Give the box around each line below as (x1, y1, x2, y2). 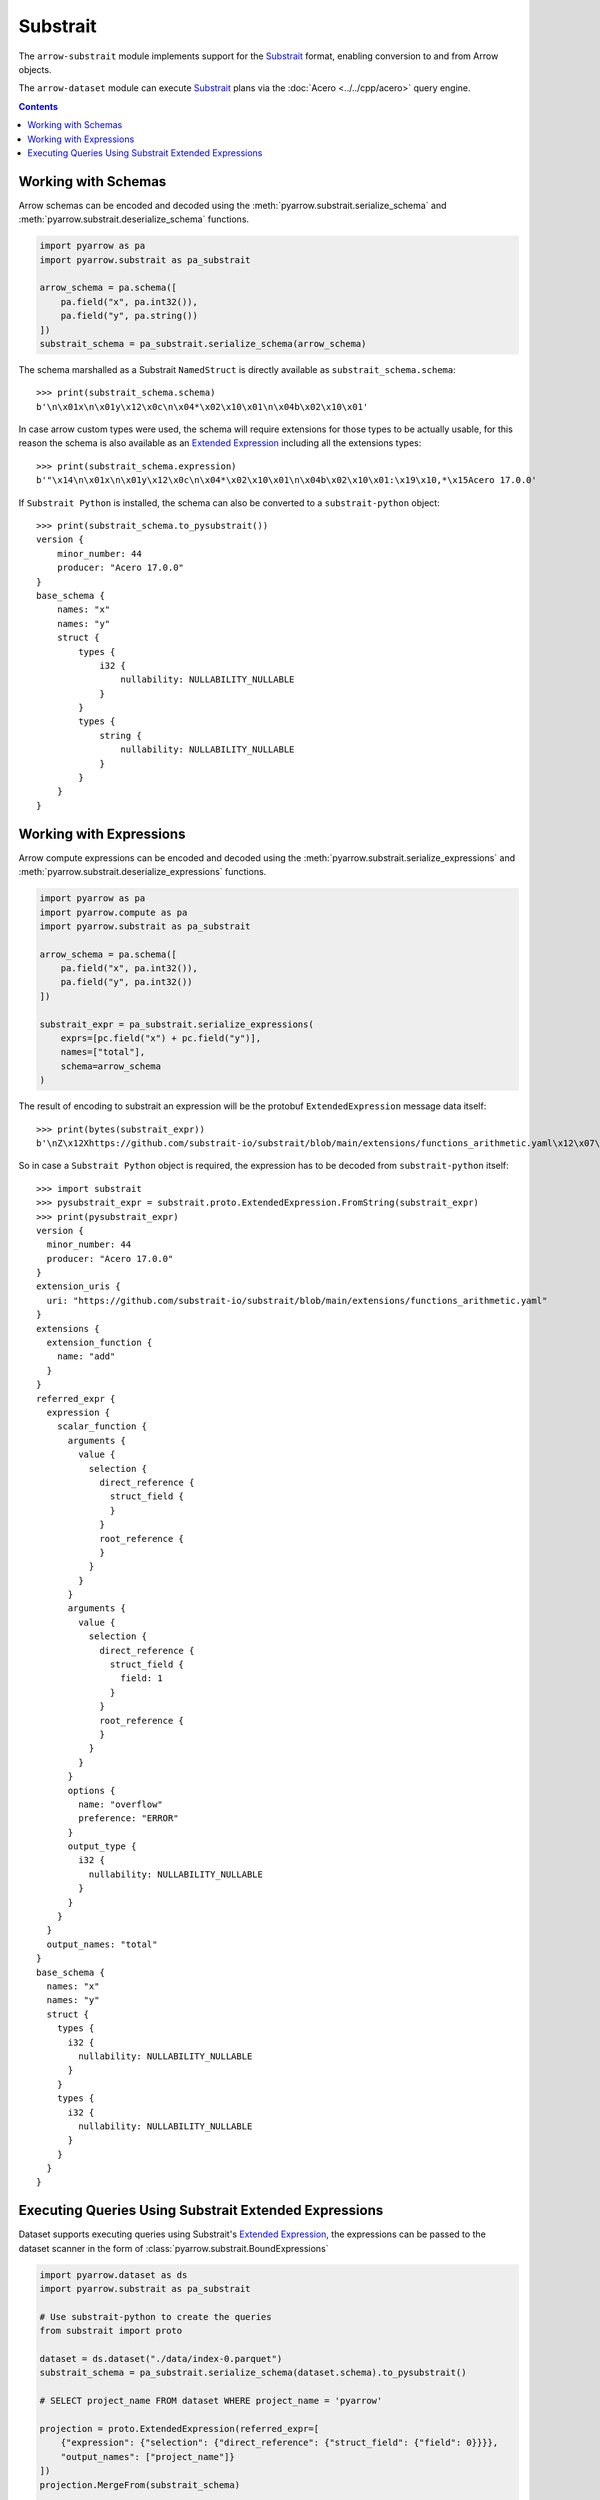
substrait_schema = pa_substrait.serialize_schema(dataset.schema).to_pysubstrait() (39, 2367, 467, 2379)
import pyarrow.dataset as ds (39, 2269, 188, 2280)
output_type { (67, 1841, 137, 1852)
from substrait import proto (39, 2325, 183, 2337)
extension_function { (46, 1337, 153, 1349)
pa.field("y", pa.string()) (60, 310, 199, 322)
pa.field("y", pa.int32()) (60, 976, 194, 988)
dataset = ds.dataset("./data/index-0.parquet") (39, 2353, 283, 2365)
